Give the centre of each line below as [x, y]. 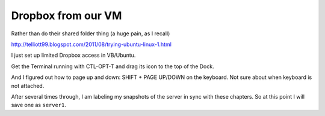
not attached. [28, 86]
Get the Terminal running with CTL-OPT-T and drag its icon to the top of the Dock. [113, 66]
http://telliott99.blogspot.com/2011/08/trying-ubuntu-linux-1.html [91, 44]
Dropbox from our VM [67, 16]
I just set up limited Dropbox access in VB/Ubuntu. [73, 55]
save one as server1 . [39, 105]
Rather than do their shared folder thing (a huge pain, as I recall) [91, 33]
